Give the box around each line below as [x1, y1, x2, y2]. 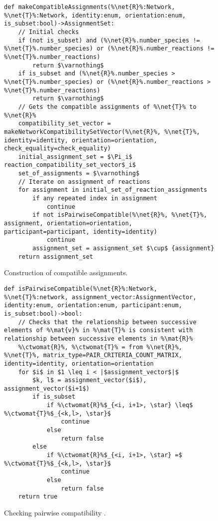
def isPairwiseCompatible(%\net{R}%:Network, [4, 285, 157, 292]
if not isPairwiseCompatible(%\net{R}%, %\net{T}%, [32, 211, 208, 219]
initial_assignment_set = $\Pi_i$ [18, 153, 132, 160]
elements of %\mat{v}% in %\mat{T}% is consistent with [4, 327, 193, 334]
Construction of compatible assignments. [4, 267, 128, 278]
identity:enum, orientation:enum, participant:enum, [4, 302, 182, 309]
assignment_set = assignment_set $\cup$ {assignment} [32, 245, 215, 252]
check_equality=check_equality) [4, 145, 111, 152]
